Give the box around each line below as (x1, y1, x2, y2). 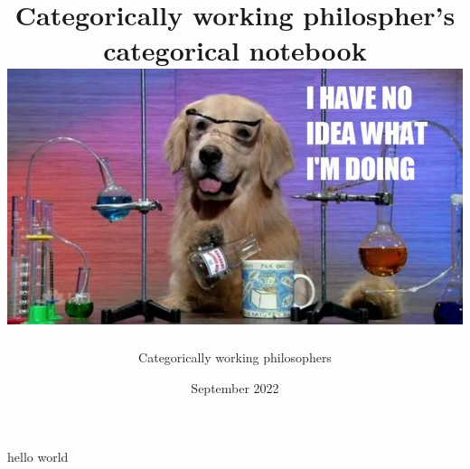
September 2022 (191, 378, 279, 397)
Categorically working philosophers (138, 348, 332, 367)
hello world (7, 446, 69, 465)
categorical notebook (103, 32, 367, 69)
